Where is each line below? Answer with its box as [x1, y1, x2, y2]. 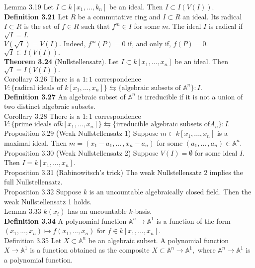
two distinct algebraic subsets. [4, 101, 95, 111]
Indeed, [63, 38, 86, 49]
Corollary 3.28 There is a [4, 110, 81, 121]
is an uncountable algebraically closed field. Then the [89, 186, 252, 196]
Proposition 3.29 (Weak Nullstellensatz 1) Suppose [4, 128, 159, 138]
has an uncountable [68, 206, 127, 216]
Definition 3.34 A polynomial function [4, 215, 127, 226]
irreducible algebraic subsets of [116, 121, 210, 128]
